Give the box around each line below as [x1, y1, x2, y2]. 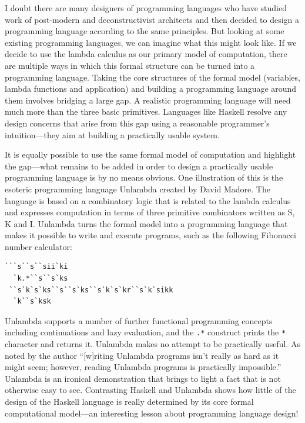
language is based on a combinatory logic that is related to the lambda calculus [5, 194, 291, 206]
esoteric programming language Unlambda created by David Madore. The [5, 182, 270, 195]
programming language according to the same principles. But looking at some [5, 25, 284, 37]
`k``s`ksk [13, 297, 51, 306]
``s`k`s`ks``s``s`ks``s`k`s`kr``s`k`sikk [9, 285, 173, 294]
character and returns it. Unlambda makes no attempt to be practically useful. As [5, 338, 300, 350]
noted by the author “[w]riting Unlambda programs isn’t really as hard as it [5, 349, 279, 361]
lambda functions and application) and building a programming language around [5, 82, 297, 95]
